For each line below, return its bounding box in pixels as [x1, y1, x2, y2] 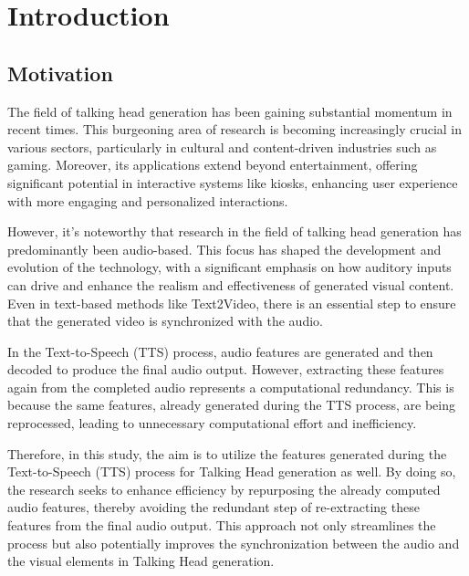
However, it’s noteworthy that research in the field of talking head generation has [7, 222, 462, 241]
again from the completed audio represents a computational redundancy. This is [7, 377, 454, 396]
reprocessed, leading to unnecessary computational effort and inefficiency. [7, 414, 417, 433]
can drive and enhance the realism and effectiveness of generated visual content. [7, 275, 454, 294]
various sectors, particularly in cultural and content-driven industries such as [7, 137, 437, 156]
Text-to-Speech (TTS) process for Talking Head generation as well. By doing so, [7, 462, 456, 481]
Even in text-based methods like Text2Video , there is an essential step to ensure [7, 293, 456, 312]
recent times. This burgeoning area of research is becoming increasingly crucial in [7, 120, 463, 139]
